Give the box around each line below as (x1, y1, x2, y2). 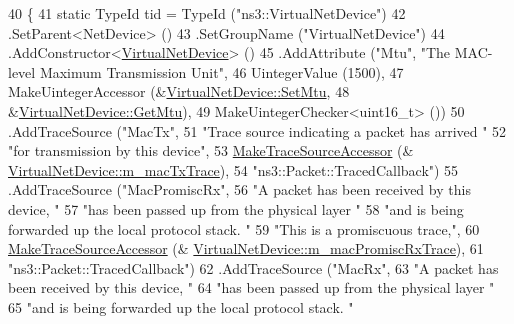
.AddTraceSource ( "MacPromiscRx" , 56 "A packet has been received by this (8, 179, 471, 200)
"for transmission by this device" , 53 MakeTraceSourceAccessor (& (8, 140, 414, 161)
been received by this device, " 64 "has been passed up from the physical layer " (8, 277, 495, 298)
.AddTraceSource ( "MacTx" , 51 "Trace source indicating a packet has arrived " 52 (8, 120, 507, 141)
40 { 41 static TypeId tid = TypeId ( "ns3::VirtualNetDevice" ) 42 (8, 3, 406, 23)
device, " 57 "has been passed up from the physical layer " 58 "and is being (8, 198, 464, 219)
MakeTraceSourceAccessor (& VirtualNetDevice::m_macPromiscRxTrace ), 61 (8, 238, 484, 259)
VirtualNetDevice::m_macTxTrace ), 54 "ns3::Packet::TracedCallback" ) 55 (8, 159, 459, 180)
